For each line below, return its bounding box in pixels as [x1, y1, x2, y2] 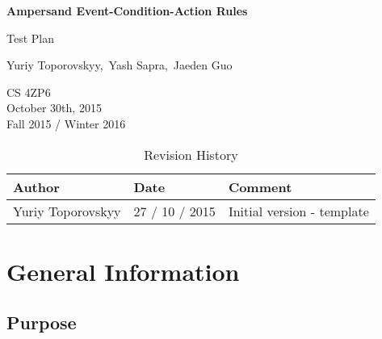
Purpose [6, 310, 77, 335]
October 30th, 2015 [6, 99, 102, 116]
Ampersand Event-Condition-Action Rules [6, 2, 248, 19]
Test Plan [6, 29, 54, 46]
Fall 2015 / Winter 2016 [6, 115, 126, 132]
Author [13, 177, 60, 196]
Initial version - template [228, 201, 369, 220]
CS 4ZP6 [6, 83, 51, 100]
